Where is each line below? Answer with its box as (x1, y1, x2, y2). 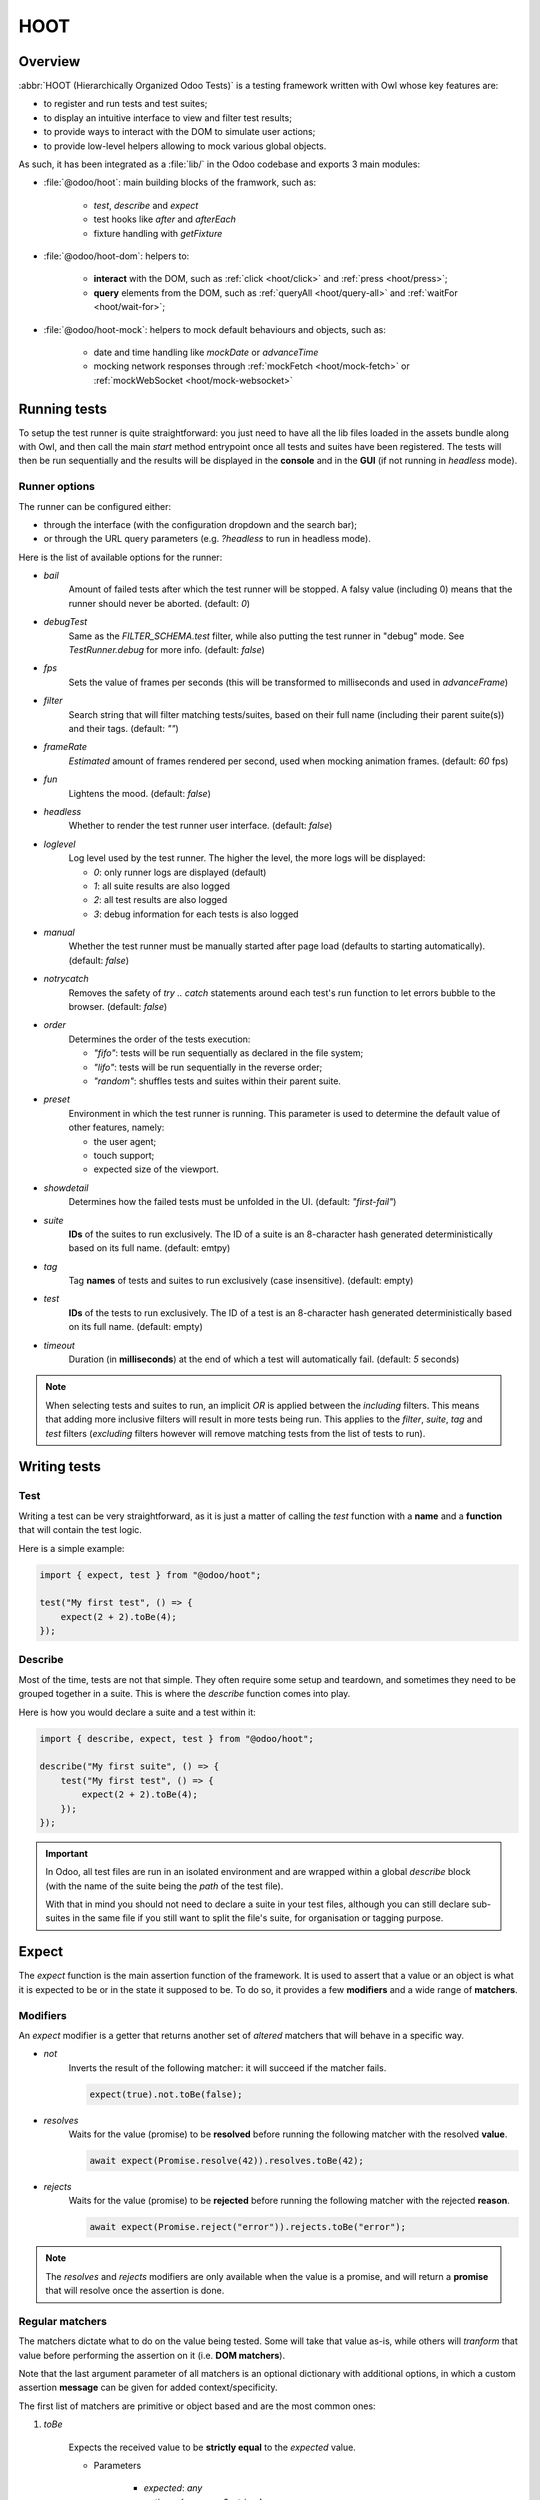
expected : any (143, 2482, 203, 2494)
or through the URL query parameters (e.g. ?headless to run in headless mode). (43, 533, 372, 545)
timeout (43, 1339, 75, 1351)
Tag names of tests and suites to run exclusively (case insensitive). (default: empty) (68, 1275, 414, 1287)
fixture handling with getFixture (93, 227, 223, 239)
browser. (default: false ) (68, 1001, 168, 1013)
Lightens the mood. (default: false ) (68, 787, 212, 799)
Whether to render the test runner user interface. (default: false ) (68, 820, 333, 832)
